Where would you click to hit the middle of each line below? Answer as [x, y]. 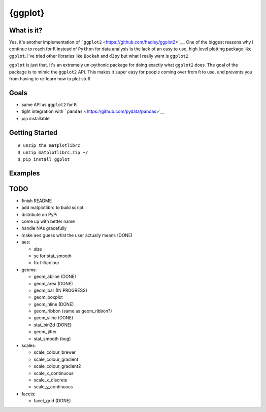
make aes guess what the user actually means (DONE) [77, 235]
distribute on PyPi [39, 214]
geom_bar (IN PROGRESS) [60, 290]
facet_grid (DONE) [52, 401]
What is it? [26, 30]
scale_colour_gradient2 [57, 366]
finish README [37, 201]
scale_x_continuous [54, 373]
